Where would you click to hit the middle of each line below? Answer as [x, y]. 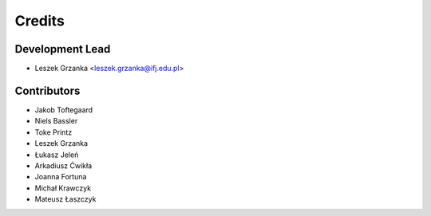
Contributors [47, 90]
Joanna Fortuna [61, 177]
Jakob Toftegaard [64, 110]
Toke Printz [53, 132]
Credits [40, 21]
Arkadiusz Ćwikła [63, 165]
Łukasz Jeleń [57, 155]
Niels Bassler [56, 121]
